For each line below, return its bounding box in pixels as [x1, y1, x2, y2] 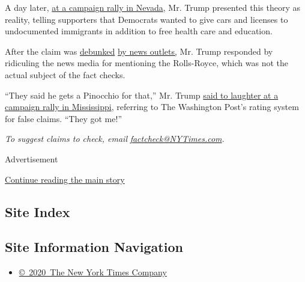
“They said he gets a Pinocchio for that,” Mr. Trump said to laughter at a [5, 88, 279, 101]
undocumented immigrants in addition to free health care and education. [5, 25, 273, 37]
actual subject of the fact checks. [5, 68, 125, 81]
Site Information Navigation [5, 238, 183, 256]
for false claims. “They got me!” [5, 112, 122, 124]
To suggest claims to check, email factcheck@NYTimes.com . [5, 132, 225, 145]
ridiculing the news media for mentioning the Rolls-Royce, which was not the [5, 57, 289, 69]
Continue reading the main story [5, 173, 125, 185]
